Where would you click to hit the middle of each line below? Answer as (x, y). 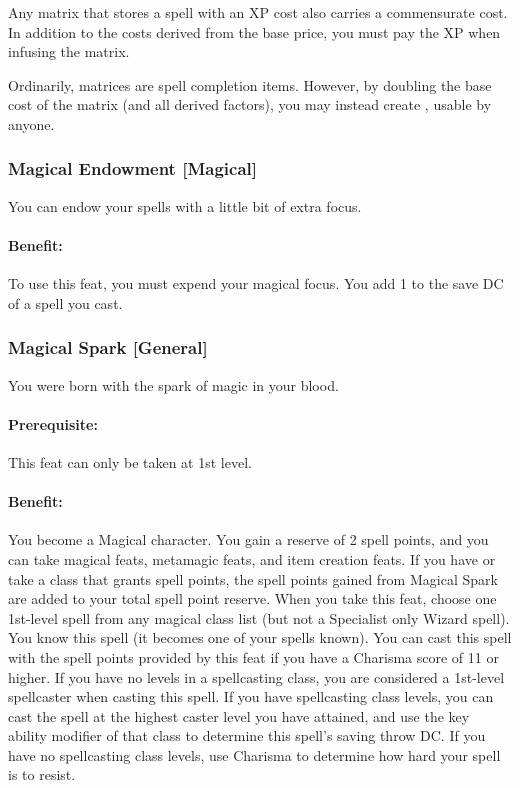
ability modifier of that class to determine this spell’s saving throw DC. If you (247, 735)
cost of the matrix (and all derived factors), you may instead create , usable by (250, 104)
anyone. (31, 123)
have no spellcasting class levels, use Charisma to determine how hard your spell (254, 754)
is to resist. (42, 774)
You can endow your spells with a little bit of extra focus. (185, 205)
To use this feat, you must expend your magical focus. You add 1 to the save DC (256, 283)
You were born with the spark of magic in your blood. (173, 384)
